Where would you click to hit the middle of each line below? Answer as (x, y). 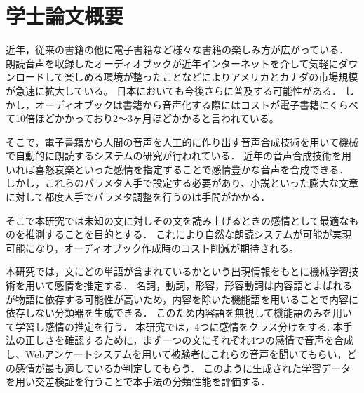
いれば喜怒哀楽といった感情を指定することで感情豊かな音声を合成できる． (177, 169)
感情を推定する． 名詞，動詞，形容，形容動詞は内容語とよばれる (203, 285)
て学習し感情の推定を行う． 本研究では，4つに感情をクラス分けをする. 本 (174, 326)
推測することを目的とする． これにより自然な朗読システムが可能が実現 (188, 234)
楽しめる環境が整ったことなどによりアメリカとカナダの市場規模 (211, 77)
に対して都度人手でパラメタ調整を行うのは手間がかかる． (138, 197)
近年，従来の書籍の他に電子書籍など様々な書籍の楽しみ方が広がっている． (177, 49)
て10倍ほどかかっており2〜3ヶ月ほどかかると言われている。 (142, 118)
